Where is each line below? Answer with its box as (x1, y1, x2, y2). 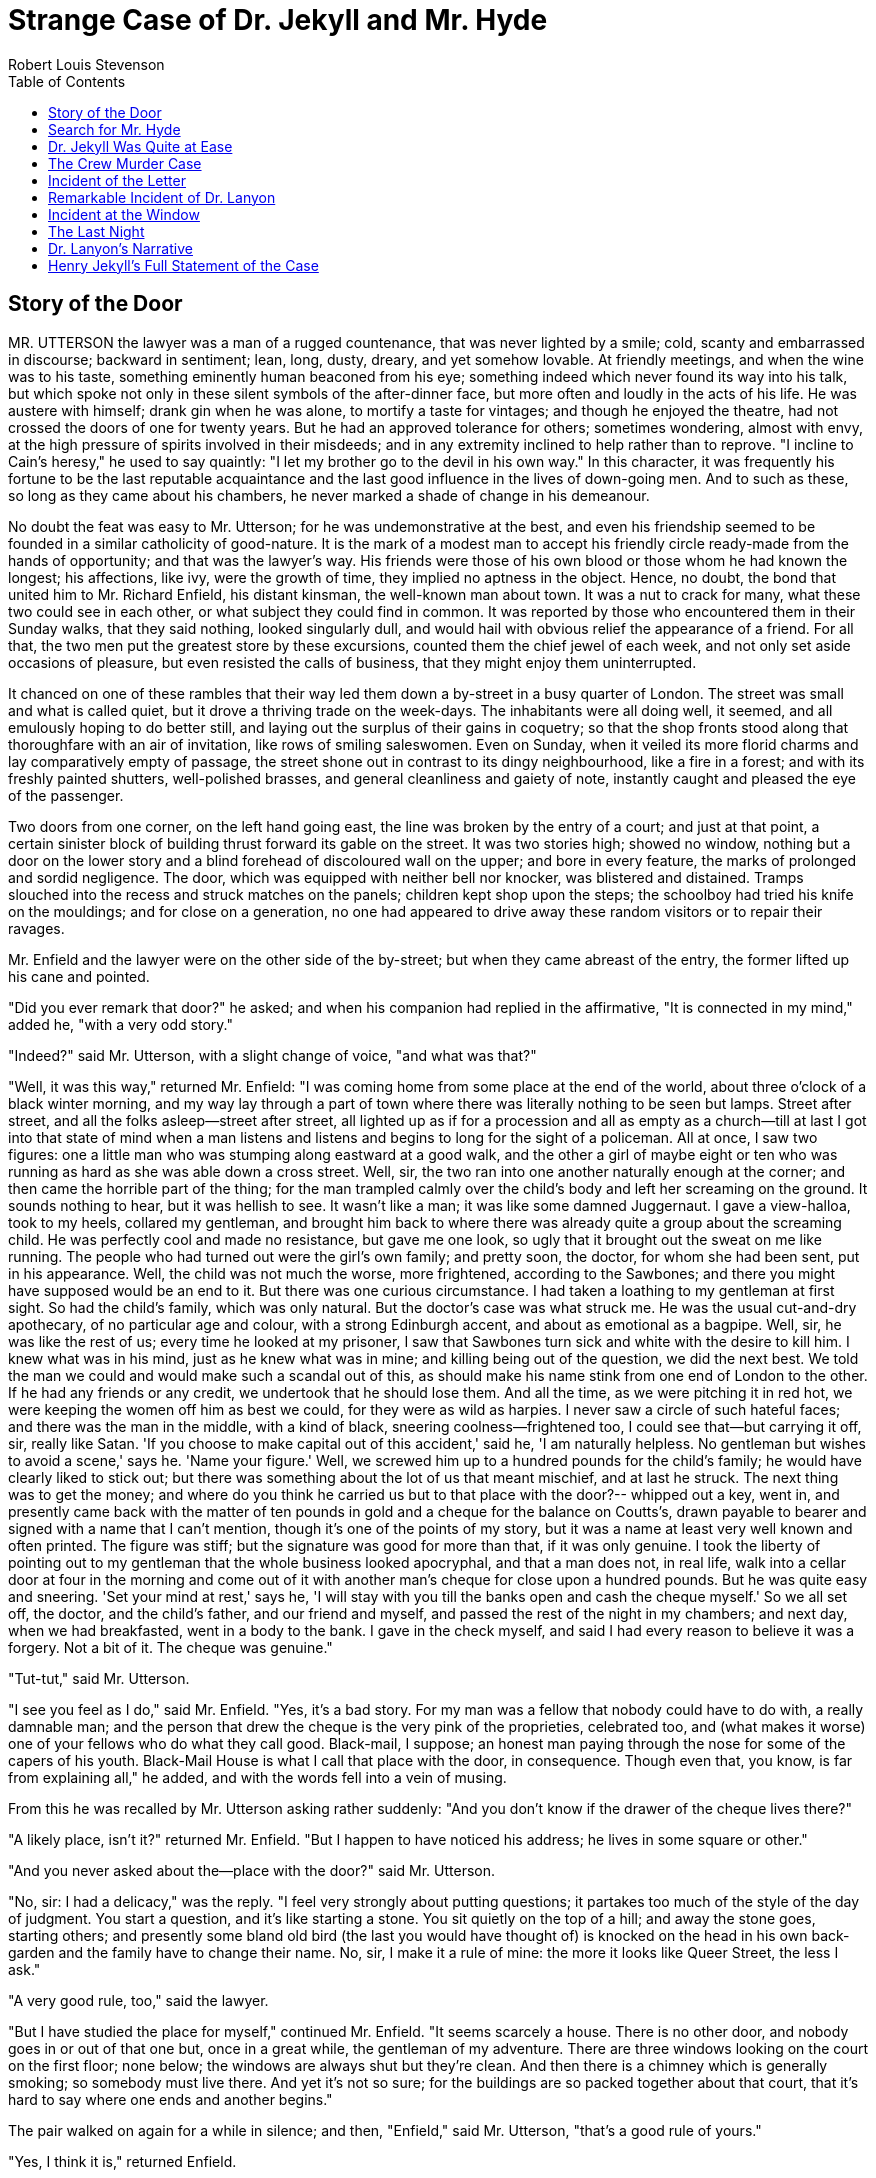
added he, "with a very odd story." (8, 1015, 233, 1033)
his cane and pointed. (8, 967, 150, 985)
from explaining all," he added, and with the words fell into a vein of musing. (8, 1768, 507, 1786)
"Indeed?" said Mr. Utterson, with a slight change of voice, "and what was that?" (8, 1046, 537, 1064)
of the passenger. (8, 786, 124, 804)
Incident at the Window (48, 205, 200, 223)
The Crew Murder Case (48, 154, 202, 172)
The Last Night (48, 222, 145, 240)
